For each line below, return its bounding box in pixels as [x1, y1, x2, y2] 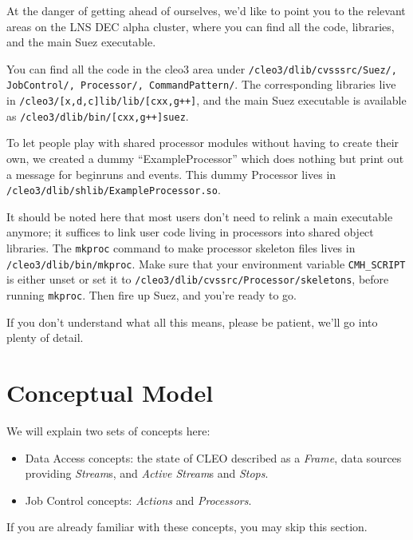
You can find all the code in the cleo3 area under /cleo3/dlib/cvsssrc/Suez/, [6, 60, 397, 77]
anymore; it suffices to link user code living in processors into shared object [6, 224, 374, 240]
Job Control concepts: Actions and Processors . [25, 491, 252, 508]
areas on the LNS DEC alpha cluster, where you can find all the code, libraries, [6, 18, 395, 34]
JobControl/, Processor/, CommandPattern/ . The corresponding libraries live [6, 76, 396, 93]
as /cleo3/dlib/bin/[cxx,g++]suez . [6, 107, 189, 124]
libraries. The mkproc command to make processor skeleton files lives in [6, 240, 356, 256]
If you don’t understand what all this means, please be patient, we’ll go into [6, 313, 378, 330]
